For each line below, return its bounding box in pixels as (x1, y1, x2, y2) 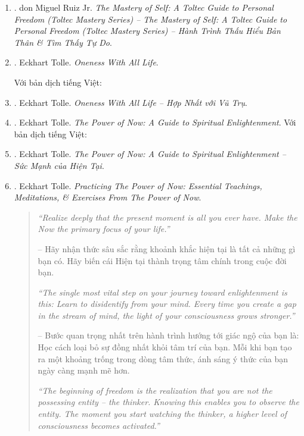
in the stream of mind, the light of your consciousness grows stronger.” (38, 309, 295, 321)
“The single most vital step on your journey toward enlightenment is (38, 286, 287, 298)
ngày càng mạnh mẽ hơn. (38, 364, 130, 377)
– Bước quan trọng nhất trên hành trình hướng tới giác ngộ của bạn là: (38, 329, 299, 341)
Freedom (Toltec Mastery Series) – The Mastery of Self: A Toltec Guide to (14, 12, 287, 25)
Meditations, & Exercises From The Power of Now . (14, 191, 201, 203)
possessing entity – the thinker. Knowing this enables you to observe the (38, 396, 299, 408)
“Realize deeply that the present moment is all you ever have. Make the (38, 211, 297, 223)
